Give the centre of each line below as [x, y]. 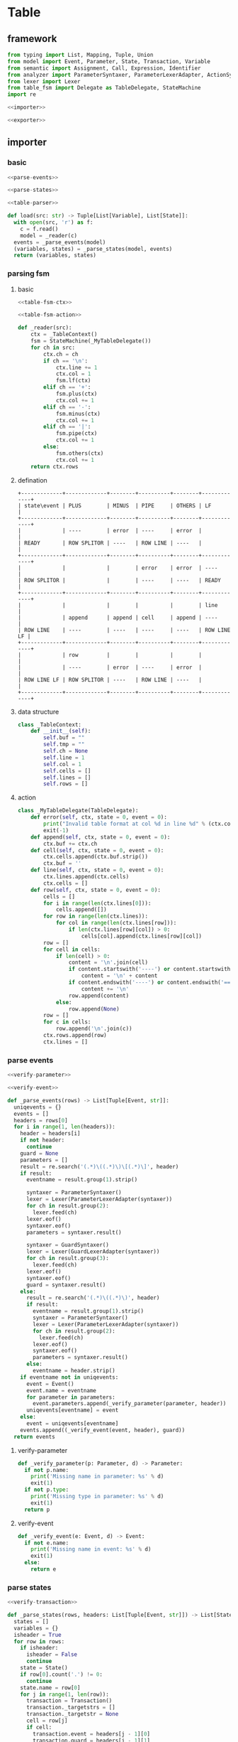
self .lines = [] [67, 778]
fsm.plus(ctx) [76, 394]
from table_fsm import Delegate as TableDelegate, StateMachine [104, 88]
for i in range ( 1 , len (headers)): [64, 1127]
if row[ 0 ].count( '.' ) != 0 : [61, 1674]
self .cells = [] [67, 771]
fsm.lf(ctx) [73, 381]
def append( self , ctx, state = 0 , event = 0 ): [101, 837]
